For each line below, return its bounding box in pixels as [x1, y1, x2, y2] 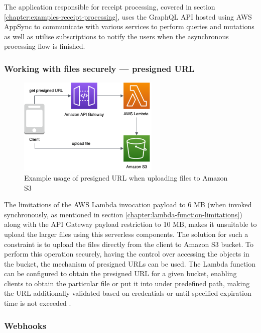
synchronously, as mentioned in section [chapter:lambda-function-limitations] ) [4, 209, 242, 219]
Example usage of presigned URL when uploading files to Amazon [24, 172, 228, 183]
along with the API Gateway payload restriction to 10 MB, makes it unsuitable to [4, 219, 257, 229]
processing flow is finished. [4, 41, 85, 51]
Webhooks [4, 319, 47, 331]
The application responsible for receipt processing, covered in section [4, 2, 215, 12]
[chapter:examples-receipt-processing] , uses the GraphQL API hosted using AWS [4, 11, 252, 22]
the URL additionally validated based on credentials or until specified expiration [4, 288, 251, 298]
